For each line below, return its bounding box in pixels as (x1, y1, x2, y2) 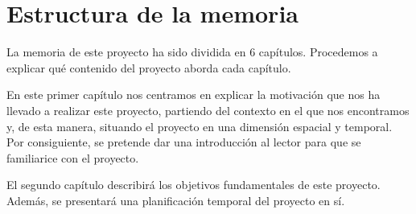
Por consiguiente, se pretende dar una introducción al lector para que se (6, 134, 361, 150)
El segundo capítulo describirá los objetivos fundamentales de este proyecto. (6, 176, 381, 193)
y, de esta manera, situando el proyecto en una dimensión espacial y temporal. (6, 117, 393, 134)
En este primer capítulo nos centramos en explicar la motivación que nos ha (6, 86, 381, 103)
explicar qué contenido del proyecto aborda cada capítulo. (6, 59, 291, 76)
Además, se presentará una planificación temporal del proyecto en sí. (6, 191, 345, 208)
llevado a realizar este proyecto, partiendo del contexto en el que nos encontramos (6, 101, 410, 118)
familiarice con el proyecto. (6, 149, 139, 166)
